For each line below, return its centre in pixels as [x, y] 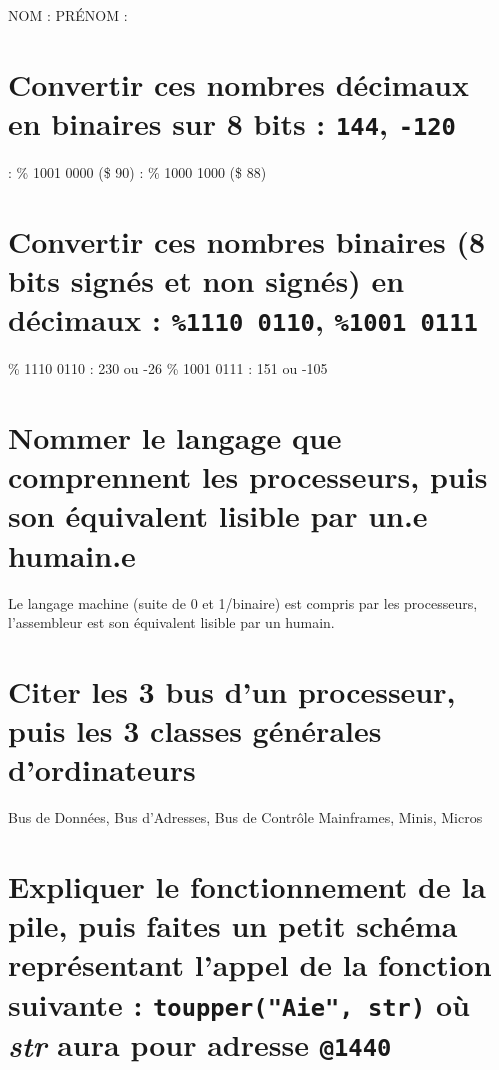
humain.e [72, 554]
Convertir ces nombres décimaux [238, 83]
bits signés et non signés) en [206, 280]
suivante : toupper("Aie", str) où [239, 1003]
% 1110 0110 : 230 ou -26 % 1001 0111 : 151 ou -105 [168, 368]
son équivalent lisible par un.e [218, 515]
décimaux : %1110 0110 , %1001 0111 [243, 319]
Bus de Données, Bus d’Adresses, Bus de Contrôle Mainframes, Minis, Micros [245, 817]
